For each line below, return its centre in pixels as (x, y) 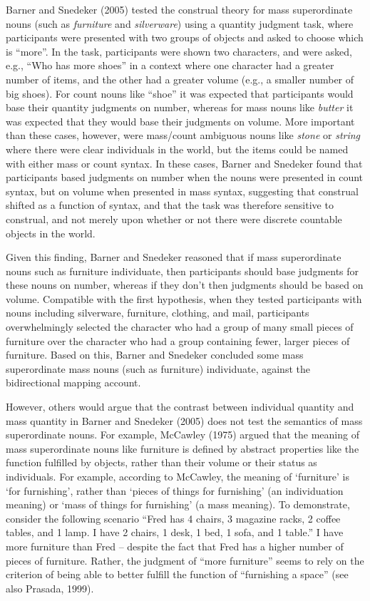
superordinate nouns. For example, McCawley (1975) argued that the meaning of (183, 435)
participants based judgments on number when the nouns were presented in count (185, 177)
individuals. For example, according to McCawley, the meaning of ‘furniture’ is (178, 476)
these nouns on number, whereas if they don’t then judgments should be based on (185, 285)
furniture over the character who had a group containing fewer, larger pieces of (178, 340)
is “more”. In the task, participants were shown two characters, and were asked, (179, 51)
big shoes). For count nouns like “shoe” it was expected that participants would (180, 93)
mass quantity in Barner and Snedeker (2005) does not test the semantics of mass (184, 420)
